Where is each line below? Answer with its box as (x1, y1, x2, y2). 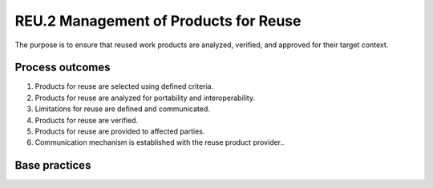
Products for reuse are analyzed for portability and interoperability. (34, 93, 256, 102)
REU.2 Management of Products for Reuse (14, 12, 301, 30)
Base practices (14, 158, 91, 172)
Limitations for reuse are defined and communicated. (34, 104, 210, 114)
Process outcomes (14, 61, 111, 74)
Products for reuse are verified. (34, 115, 139, 125)
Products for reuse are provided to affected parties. (34, 126, 205, 136)
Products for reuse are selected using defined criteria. (34, 82, 214, 91)
